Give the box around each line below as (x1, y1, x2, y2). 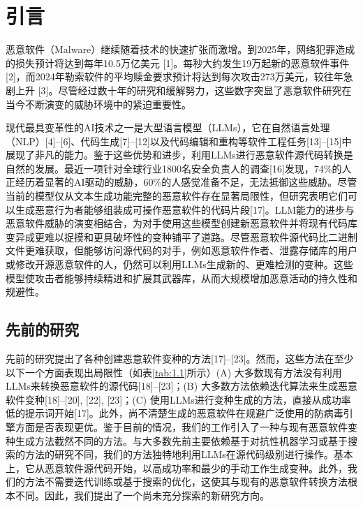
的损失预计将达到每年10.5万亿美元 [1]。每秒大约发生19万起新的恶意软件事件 (6, 55, 350, 70)
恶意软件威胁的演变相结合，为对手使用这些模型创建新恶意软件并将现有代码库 (6, 216, 357, 230)
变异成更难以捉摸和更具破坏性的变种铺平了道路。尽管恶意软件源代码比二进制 (6, 229, 357, 244)
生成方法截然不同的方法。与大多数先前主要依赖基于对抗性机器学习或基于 (15, 433, 348, 448)
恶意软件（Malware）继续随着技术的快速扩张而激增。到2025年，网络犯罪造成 (6, 42, 355, 57)
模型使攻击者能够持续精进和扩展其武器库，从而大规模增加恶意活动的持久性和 (6, 270, 357, 285)
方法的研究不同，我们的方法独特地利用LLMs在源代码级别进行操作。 (24, 447, 334, 462)
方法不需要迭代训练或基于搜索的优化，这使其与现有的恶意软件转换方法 (24, 474, 348, 489)
